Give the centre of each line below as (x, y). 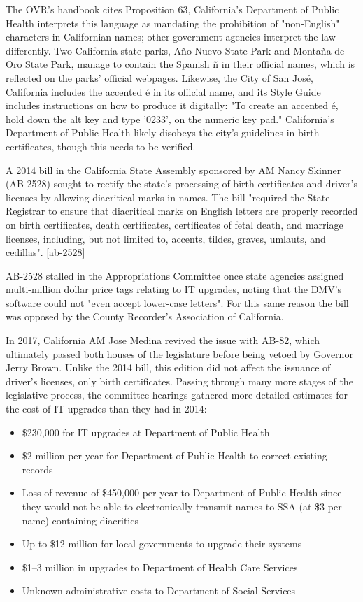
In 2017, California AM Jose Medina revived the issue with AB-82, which (163, 340)
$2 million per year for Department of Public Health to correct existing (175, 456)
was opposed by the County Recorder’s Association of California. (145, 316)
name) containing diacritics (80, 520)
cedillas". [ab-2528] (45, 252)
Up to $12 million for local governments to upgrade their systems (162, 544)
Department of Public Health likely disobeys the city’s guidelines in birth (163, 132)
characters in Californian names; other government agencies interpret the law (171, 37)
